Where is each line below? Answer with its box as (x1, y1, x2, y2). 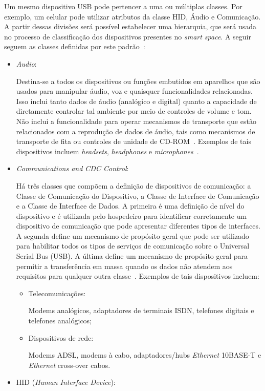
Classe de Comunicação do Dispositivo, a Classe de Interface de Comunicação (16, 190, 259, 201)
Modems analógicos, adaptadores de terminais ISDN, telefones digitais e (28, 305, 254, 316)
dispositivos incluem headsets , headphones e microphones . (16, 146, 199, 156)
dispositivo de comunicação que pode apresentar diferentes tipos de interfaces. (16, 220, 260, 231)
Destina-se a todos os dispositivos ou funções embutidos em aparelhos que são (16, 75, 260, 86)
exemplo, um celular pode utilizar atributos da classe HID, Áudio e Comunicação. (4, 11, 261, 22)
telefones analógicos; (28, 315, 92, 326)
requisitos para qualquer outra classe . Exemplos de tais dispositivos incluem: (16, 271, 259, 281)
